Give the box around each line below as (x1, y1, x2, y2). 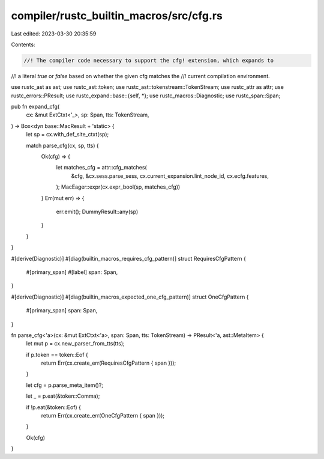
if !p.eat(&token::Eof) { (26, 403, 81, 411)
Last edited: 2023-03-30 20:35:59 (11, 30, 97, 37)
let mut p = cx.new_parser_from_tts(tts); (26, 340, 125, 347)
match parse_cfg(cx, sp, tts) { (26, 142, 99, 149)
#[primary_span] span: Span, (26, 307, 98, 314)
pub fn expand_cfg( (11, 103, 60, 111)
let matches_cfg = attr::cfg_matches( (56, 164, 147, 171)
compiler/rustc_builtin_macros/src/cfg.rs (11, 9, 223, 22)
